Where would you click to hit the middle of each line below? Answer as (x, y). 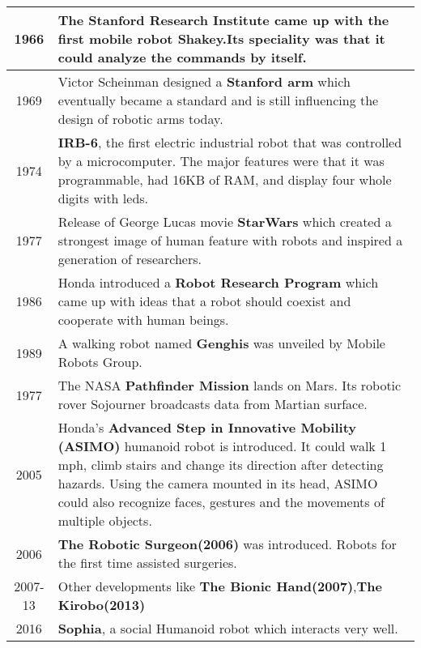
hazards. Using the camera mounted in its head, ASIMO (218, 483)
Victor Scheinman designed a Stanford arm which (204, 81)
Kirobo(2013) (102, 605)
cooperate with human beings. (143, 320)
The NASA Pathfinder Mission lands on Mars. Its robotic (230, 385)
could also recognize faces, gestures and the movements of (221, 502)
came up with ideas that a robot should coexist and (204, 301)
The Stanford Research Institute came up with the (223, 20)
